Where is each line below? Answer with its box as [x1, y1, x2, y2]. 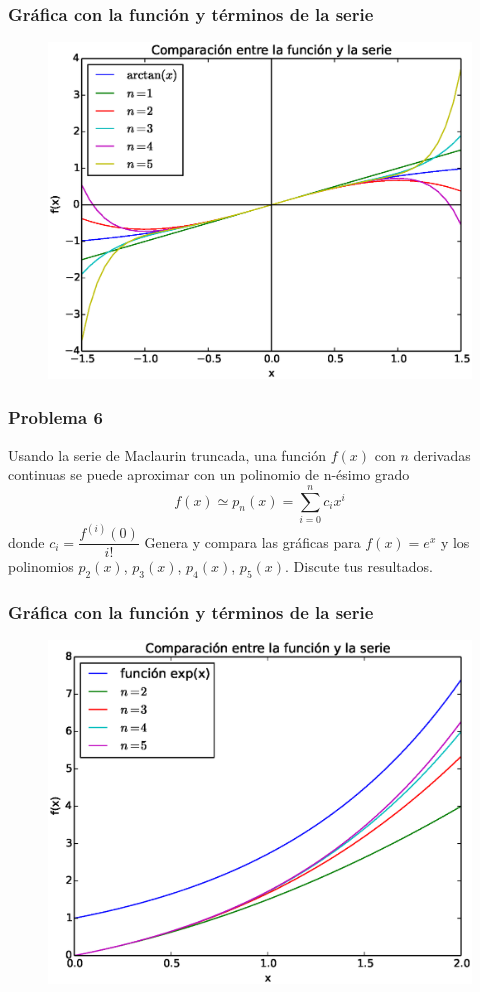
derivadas [413, 444, 471, 465]
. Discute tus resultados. [285, 556, 433, 577]
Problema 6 [8, 405, 103, 430]
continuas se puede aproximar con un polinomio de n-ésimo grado [8, 464, 410, 485]
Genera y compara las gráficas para [144, 531, 361, 552]
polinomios [8, 556, 74, 577]
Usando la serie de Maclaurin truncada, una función [8, 444, 327, 465]
